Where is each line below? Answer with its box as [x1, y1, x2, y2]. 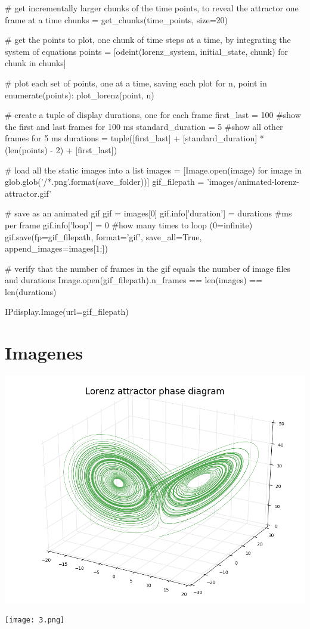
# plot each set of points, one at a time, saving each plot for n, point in [5, 76, 267, 89]
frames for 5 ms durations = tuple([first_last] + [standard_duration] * [5, 132, 264, 144]
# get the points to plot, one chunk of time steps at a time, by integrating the [5, 33, 291, 46]
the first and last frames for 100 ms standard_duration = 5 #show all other [5, 120, 283, 132]
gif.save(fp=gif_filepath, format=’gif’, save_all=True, [5, 230, 202, 243]
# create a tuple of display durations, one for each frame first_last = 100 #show [5, 109, 301, 121]
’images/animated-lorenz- [206, 175, 299, 188]
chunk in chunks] [5, 57, 66, 69]
